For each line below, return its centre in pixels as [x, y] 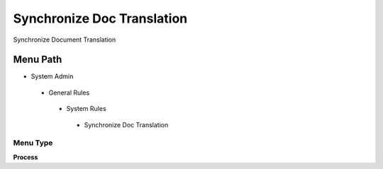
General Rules [69, 93]
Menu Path [38, 60]
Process [26, 157]
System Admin [52, 76]
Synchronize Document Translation [65, 40]
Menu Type [33, 143]
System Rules [86, 109]
